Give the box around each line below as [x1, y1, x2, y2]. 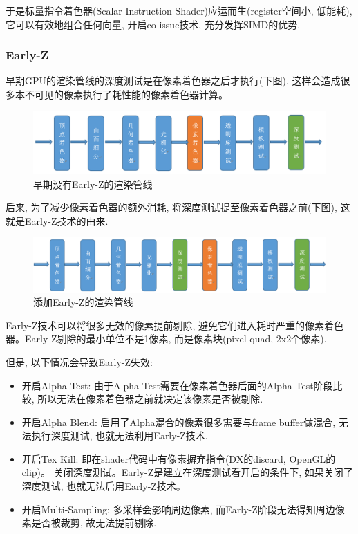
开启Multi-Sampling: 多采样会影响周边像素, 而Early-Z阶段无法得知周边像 [21, 501, 345, 516]
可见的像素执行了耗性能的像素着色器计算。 [34, 87, 228, 101]
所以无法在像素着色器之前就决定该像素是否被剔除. [37, 392, 263, 406]
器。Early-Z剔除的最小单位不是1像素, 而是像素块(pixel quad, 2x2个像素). [6, 331, 327, 346]
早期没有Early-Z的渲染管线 [33, 176, 153, 191]
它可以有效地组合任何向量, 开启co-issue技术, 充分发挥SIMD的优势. [6, 17, 301, 31]
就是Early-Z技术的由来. [6, 213, 109, 228]
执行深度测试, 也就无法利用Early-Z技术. [31, 428, 208, 443]
